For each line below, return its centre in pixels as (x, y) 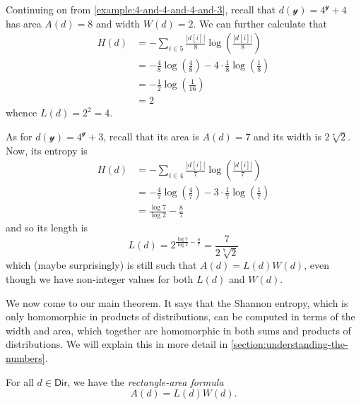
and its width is (288, 136)
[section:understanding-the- (289, 344)
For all (20, 381)
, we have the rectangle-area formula (146, 381)
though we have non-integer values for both (100, 278)
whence (22, 113)
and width (118, 23)
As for (19, 136)
